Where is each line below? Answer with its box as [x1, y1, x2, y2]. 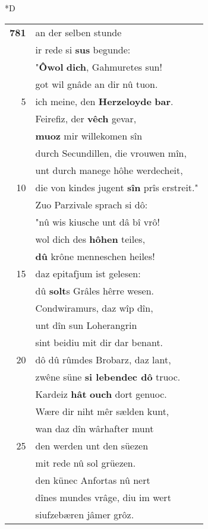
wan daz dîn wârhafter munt [35, 421, 154, 435]
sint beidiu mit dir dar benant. [35, 335, 163, 349]
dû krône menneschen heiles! [35, 249, 155, 263]
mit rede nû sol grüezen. [35, 455, 136, 470]
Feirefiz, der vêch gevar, [35, 111, 137, 125]
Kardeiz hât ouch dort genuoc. [35, 387, 167, 401]
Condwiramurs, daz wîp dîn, [35, 300, 153, 315]
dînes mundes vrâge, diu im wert [35, 490, 171, 504]
